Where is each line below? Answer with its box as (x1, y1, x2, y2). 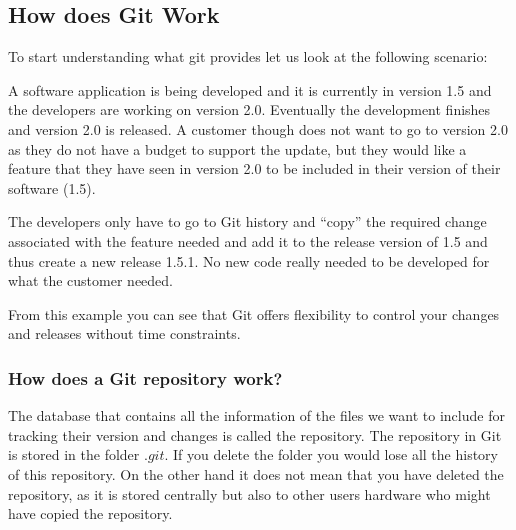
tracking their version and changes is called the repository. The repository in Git (8, 424, 502, 445)
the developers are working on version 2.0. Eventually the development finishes (8, 99, 491, 120)
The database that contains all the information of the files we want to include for (8, 405, 505, 426)
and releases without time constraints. (8, 323, 241, 344)
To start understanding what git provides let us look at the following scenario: (8, 46, 488, 67)
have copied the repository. (8, 503, 173, 524)
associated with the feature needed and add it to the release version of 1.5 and (8, 230, 488, 251)
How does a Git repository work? (8, 365, 283, 390)
